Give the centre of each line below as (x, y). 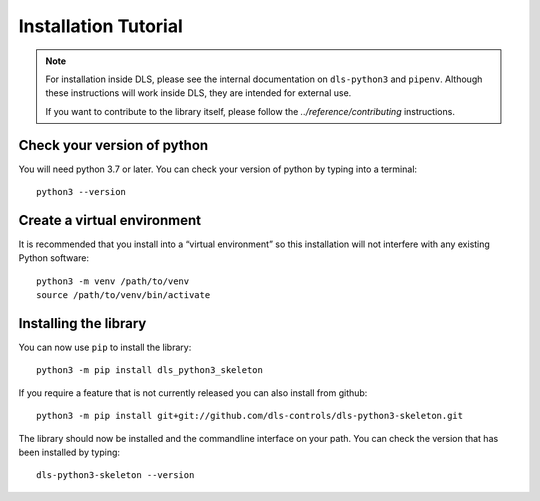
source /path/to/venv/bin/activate (123, 295)
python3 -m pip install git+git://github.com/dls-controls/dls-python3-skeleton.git (250, 416)
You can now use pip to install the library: (105, 347)
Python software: (54, 258)
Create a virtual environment (110, 220)
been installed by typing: (69, 452)
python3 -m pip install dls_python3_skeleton (150, 370)
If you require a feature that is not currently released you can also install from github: (193, 392)
